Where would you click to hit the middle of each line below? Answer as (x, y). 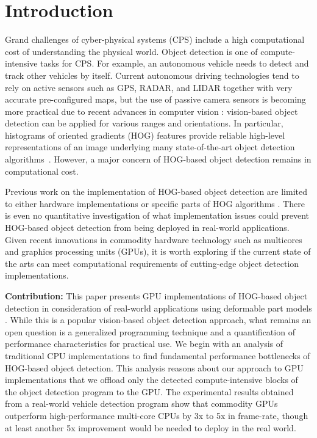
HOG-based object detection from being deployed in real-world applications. (147, 228)
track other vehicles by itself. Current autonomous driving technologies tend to (152, 75)
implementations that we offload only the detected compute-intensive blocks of (151, 380)
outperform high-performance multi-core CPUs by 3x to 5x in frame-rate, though (157, 415)
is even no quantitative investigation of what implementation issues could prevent (157, 215)
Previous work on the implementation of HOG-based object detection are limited (156, 192)
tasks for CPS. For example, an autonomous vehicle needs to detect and (175, 63)
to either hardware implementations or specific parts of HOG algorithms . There (155, 203)
